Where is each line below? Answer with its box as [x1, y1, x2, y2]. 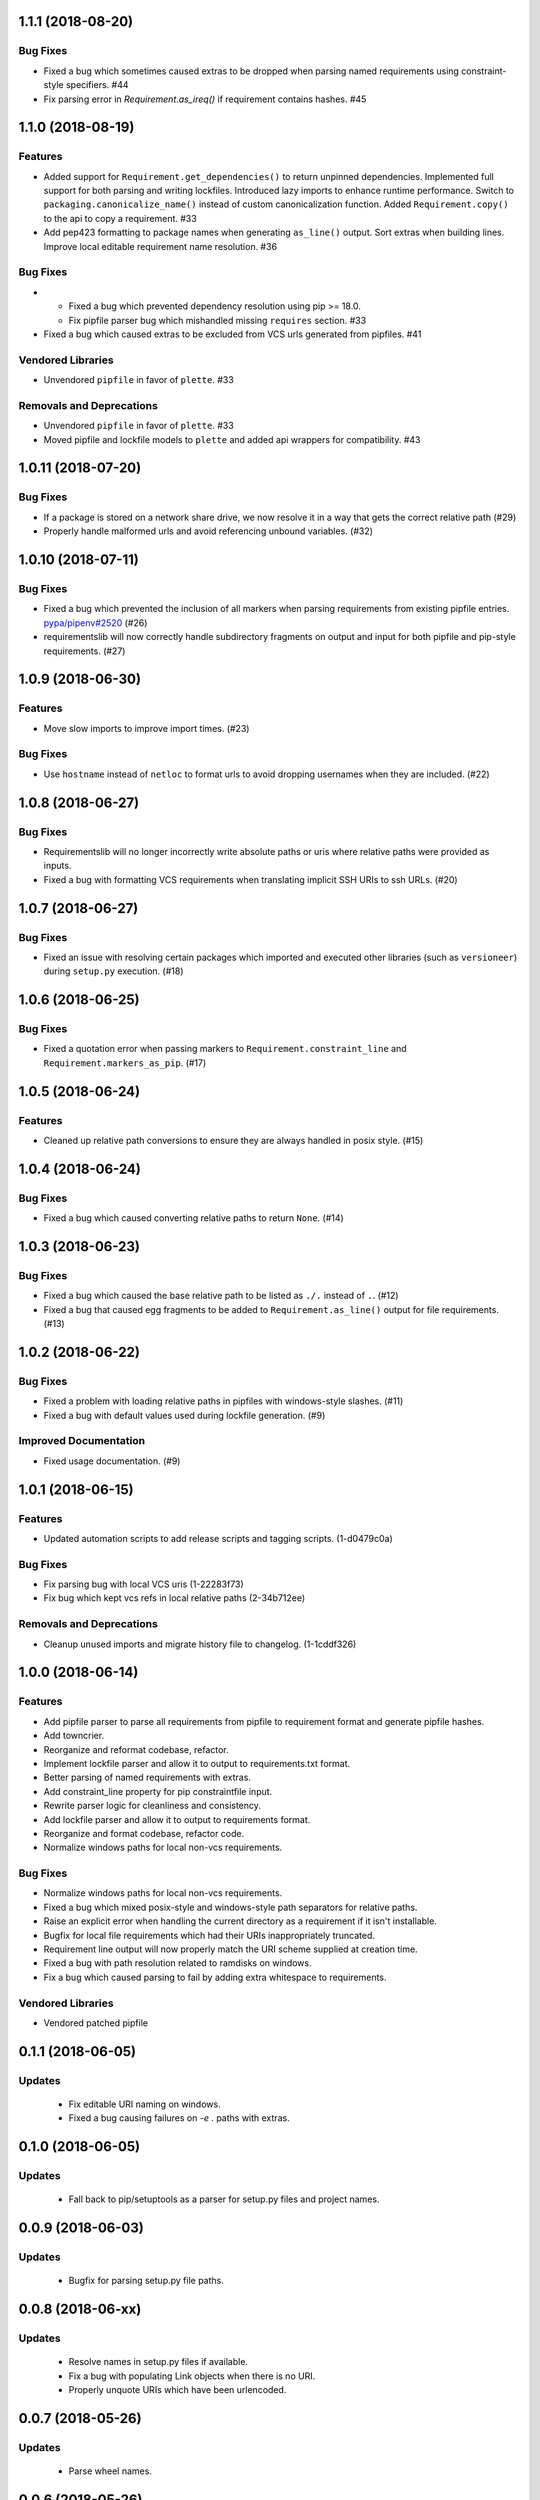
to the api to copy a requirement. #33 [43, 212, 197, 224]
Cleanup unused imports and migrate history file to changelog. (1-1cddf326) [43, 1638, 357, 1650]
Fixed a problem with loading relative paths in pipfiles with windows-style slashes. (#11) [43, 1395, 404, 1407]
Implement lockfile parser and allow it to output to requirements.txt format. [43, 1757, 351, 1769]
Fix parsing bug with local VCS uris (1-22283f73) [43, 1578, 244, 1590]
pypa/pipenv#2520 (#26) [43, 616, 148, 629]
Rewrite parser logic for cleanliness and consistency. [43, 1800, 262, 1812]
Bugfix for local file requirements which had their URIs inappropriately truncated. [43, 1929, 375, 1941]
